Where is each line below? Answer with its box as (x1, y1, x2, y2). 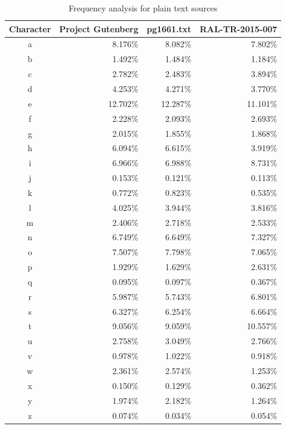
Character (9, 22, 51, 35)
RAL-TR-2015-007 (199, 22, 278, 35)
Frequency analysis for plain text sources (68, 2, 218, 14)
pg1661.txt (146, 22, 192, 35)
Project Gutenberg (59, 22, 139, 35)
